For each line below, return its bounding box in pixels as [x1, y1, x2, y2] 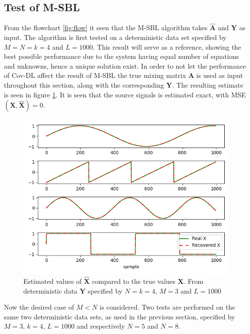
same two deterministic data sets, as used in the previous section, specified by [4, 311, 235, 321]
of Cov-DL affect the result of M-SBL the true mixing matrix [4, 70, 186, 80]
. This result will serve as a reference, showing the [93, 41, 241, 52]
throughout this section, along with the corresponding [4, 79, 164, 90]
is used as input [196, 70, 243, 80]
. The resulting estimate [172, 79, 244, 90]
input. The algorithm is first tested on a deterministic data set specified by [4, 32, 227, 42]
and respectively [77, 321, 125, 331]
